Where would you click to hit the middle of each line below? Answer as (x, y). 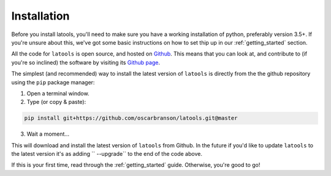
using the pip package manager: (53, 82)
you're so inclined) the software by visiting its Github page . (86, 62)
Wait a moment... (48, 134)
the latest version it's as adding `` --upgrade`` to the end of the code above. (107, 154)
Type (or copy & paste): (56, 102)
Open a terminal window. (58, 93)
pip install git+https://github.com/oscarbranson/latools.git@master (131, 118)
